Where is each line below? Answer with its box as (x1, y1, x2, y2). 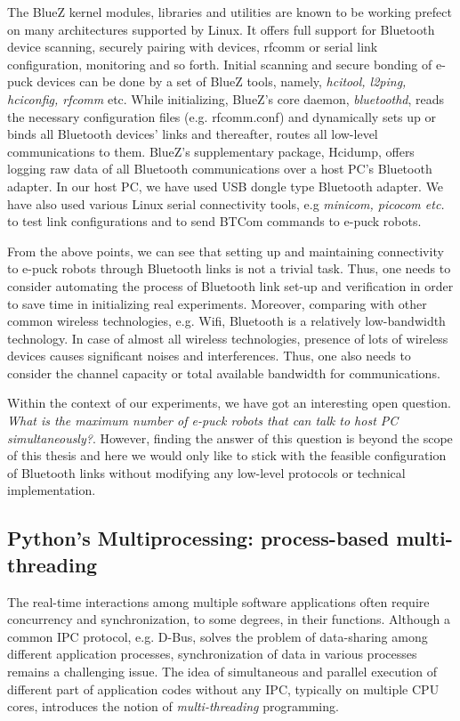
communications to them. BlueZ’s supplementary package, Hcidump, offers (7, 142, 415, 160)
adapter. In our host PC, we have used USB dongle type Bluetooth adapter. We (7, 176, 444, 195)
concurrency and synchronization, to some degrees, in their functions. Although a (7, 610, 450, 628)
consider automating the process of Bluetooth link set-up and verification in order (7, 276, 454, 295)
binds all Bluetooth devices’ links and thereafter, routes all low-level (7, 125, 378, 143)
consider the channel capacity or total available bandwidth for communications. (7, 363, 440, 382)
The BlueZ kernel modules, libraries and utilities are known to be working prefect (7, 3, 452, 20)
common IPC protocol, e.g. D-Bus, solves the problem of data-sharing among (7, 627, 428, 645)
